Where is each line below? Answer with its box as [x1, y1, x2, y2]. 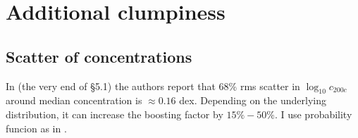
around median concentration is [6, 93, 142, 108]
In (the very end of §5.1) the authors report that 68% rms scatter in [6, 78, 300, 93]
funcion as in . [6, 120, 67, 135]
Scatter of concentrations [6, 45, 192, 67]
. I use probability [274, 106, 352, 121]
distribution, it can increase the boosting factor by [6, 106, 223, 121]
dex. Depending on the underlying [179, 93, 326, 108]
